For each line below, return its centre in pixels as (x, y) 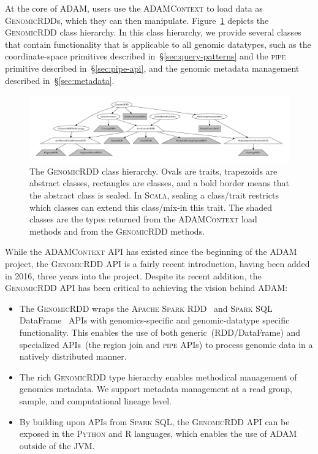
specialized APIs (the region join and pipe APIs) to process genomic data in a (166, 344)
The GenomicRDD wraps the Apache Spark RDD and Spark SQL (146, 308)
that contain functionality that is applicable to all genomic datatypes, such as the (158, 44)
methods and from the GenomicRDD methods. (117, 231)
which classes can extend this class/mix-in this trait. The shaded (151, 207)
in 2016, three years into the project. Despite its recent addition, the (133, 275)
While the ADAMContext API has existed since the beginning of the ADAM (151, 252)
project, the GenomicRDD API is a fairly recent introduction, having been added (157, 264)
